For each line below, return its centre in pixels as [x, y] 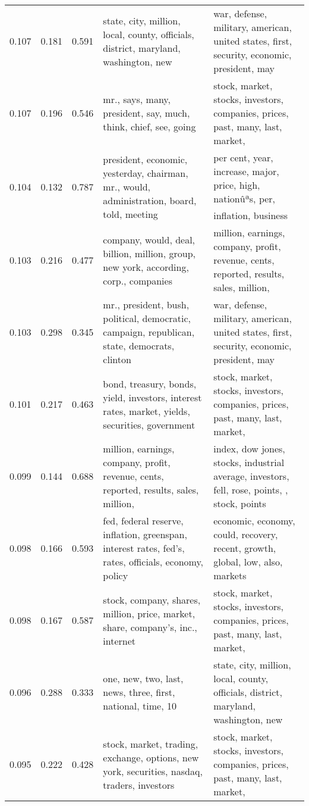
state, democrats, [139, 346]
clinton [117, 359]
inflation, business [251, 215]
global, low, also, [248, 562]
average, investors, [251, 476]
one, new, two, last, [143, 678]
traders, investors [139, 785]
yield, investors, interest [152, 397]
